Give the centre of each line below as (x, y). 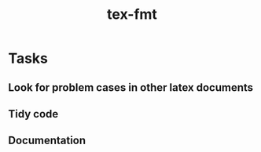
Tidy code (33, 114)
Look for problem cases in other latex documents (131, 87)
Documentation (47, 141)
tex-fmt (132, 14)
